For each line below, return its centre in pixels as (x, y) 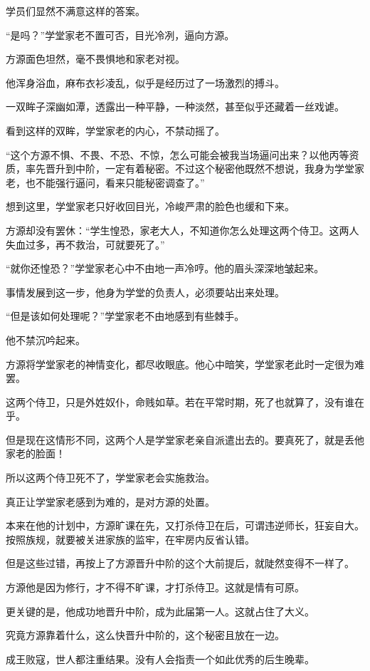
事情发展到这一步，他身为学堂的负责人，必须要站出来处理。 (145, 292)
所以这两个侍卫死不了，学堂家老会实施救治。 (110, 478)
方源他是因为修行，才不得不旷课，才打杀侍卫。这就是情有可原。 (155, 587)
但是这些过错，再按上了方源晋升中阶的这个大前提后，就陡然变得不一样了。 (180, 563)
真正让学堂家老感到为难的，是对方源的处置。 (110, 501)
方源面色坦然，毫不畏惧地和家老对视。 (95, 59)
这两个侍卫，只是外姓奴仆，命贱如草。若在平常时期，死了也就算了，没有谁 (180, 401)
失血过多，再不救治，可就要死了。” (85, 244)
